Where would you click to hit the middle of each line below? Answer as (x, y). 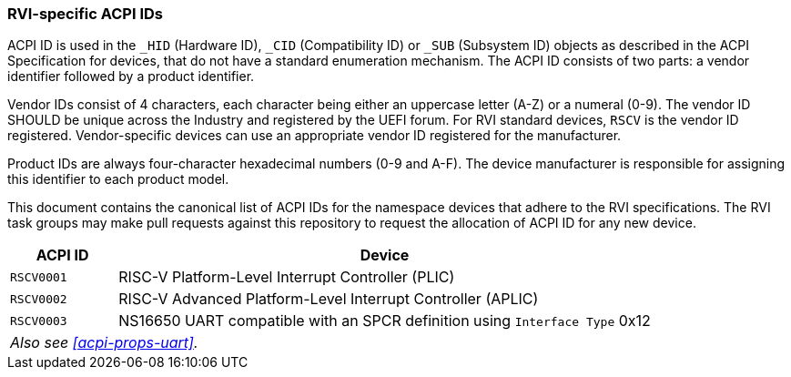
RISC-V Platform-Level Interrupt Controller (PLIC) (287, 277)
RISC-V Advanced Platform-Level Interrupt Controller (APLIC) (329, 299)
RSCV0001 (39, 277)
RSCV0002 (39, 299)
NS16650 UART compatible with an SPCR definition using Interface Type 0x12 (385, 321)
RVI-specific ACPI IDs (86, 14)
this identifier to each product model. (118, 179)
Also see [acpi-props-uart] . (104, 343)
